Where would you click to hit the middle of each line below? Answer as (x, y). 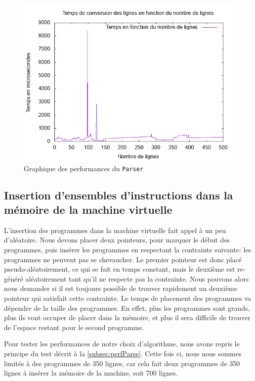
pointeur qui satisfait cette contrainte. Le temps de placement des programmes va (128, 298)
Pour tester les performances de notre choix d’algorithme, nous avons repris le (122, 344)
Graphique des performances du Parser (84, 168)
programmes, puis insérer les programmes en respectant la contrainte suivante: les (128, 250)
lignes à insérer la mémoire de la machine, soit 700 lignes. (91, 373)
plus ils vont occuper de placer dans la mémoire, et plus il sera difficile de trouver (127, 317)
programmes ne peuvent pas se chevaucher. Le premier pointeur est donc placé (123, 259)
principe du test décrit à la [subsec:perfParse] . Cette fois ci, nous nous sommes (123, 353)
